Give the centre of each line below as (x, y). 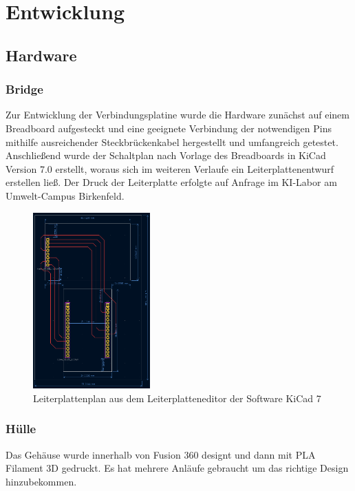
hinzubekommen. (41, 481)
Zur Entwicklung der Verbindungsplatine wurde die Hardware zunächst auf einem (177, 115)
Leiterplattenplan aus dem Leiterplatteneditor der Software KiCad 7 (177, 398)
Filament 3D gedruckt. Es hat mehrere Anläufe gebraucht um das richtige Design (177, 468)
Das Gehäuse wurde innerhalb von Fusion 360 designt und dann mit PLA (161, 454)
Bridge (24, 89)
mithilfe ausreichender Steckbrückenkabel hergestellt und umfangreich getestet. (172, 142)
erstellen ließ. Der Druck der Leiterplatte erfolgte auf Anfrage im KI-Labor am (171, 182)
